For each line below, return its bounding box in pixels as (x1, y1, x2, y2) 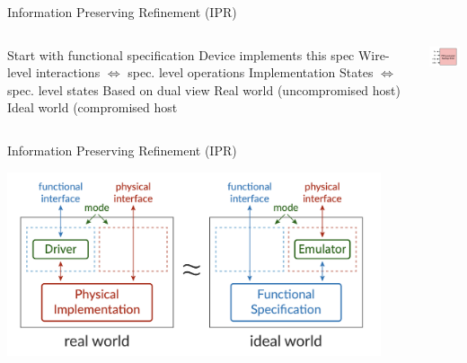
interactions (35, 63, 101, 82)
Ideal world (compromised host (7, 98, 178, 117)
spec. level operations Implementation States (128, 63, 374, 82)
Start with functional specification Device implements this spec (7, 45, 355, 64)
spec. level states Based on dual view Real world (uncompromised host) (7, 80, 401, 99)
